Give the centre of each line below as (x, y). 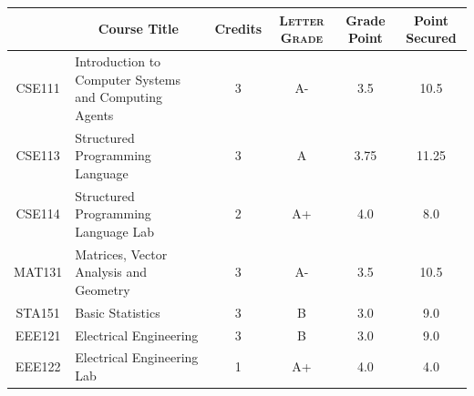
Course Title (138, 29)
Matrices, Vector (121, 254)
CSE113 (38, 155)
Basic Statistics (118, 312)
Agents (94, 114)
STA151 (38, 312)
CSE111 (38, 88)
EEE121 (38, 335)
